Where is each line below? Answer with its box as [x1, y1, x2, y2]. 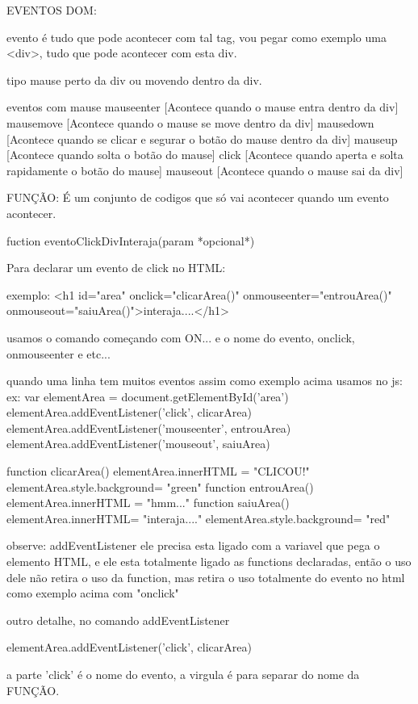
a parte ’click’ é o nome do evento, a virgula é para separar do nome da [6, 666, 360, 682]
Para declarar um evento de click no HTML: [6, 259, 226, 276]
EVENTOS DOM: [6, 2, 97, 18]
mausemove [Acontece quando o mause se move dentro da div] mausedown [6, 114, 374, 131]
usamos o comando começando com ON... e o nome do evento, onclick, [6, 329, 355, 346]
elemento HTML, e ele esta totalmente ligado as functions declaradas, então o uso [6, 553, 412, 570]
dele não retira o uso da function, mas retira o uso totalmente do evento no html [6, 568, 405, 585]
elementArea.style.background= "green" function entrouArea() [6, 478, 314, 495]
